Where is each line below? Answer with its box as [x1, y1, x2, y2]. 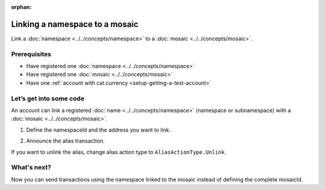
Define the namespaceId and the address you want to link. [26, 126, 171, 133]
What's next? [11, 163, 51, 171]
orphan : [11, 4, 32, 10]
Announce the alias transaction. [26, 137, 105, 144]
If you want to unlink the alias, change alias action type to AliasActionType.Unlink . [11, 148, 227, 156]
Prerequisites [11, 50, 51, 58]
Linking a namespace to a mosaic [11, 19, 138, 29]
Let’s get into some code [11, 94, 84, 102]
